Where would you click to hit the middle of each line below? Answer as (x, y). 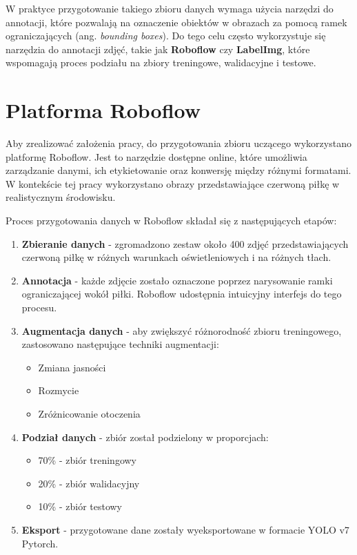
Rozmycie (59, 390)
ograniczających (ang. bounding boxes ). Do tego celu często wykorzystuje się (166, 36)
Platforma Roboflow (103, 110)
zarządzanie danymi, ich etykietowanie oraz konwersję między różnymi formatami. (178, 170)
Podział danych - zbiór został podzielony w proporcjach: (145, 437)
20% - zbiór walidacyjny (89, 483)
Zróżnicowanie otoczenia (89, 413)
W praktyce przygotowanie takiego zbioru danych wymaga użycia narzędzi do (170, 8)
